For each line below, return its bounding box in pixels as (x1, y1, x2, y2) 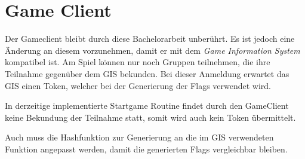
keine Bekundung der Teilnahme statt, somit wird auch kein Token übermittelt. (5, 111, 296, 123)
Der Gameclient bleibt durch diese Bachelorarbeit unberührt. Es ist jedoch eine (5, 32, 295, 45)
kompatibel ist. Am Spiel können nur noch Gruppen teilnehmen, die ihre (5, 56, 270, 68)
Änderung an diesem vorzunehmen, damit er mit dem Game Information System (5, 44, 300, 56)
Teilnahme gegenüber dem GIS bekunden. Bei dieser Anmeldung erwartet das (5, 67, 289, 79)
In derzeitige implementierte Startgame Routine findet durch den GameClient (5, 99, 289, 112)
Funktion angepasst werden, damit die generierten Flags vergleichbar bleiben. (5, 142, 288, 155)
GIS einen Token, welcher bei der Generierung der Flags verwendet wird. (5, 79, 272, 91)
